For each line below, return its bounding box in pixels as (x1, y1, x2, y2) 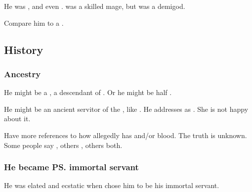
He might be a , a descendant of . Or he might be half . (4, 87, 172, 97)
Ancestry (4, 67, 41, 80)
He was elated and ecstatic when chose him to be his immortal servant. (4, 180, 219, 191)
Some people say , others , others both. (4, 140, 123, 150)
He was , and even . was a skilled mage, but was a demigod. (4, 1, 185, 11)
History (4, 42, 43, 57)
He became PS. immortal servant (4, 161, 139, 173)
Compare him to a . (4, 17, 64, 28)
